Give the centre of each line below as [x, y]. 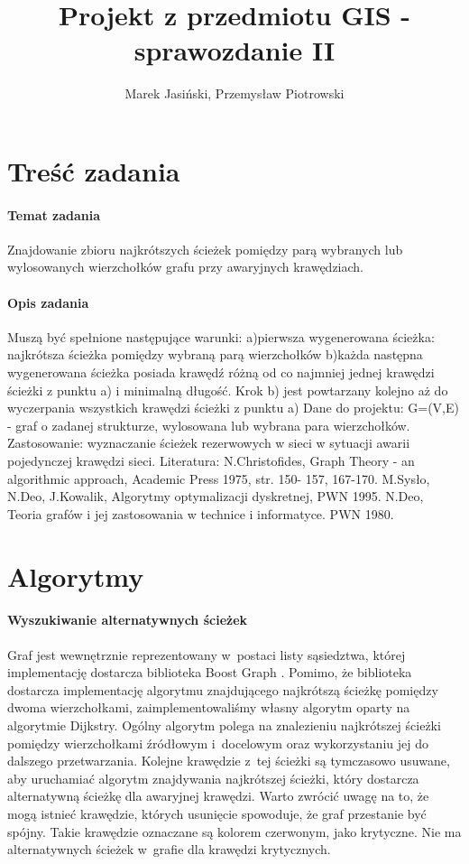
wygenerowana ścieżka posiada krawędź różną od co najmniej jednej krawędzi [221, 372]
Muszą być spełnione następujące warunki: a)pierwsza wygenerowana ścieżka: [221, 336]
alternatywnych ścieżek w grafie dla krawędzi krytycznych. [169, 849]
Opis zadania [48, 302]
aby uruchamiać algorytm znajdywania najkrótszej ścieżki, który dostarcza [213, 778]
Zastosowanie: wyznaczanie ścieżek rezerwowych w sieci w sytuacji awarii [209, 443]
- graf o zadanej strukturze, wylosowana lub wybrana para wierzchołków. [209, 425]
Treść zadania [94, 170]
